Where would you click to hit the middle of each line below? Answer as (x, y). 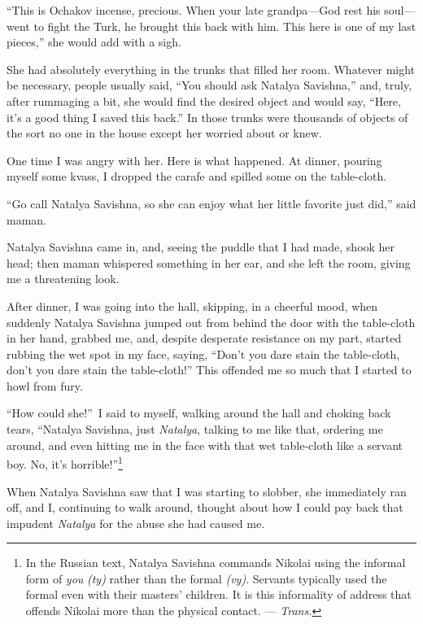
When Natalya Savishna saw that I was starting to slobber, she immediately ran (207, 491)
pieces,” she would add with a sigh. (94, 42)
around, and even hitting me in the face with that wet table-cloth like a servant (205, 445)
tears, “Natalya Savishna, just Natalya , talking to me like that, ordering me (195, 429)
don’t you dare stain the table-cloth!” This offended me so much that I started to (209, 370)
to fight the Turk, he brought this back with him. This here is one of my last (225, 26)
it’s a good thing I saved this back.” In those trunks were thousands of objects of (207, 117)
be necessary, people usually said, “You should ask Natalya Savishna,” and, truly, (209, 85)
